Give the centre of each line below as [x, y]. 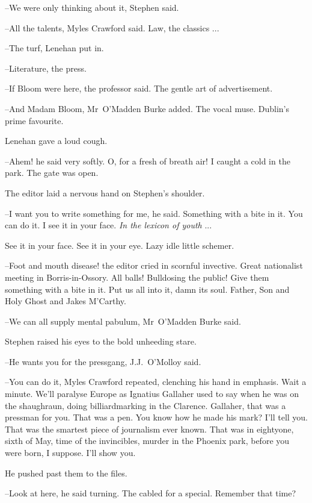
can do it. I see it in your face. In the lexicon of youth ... [109, 225]
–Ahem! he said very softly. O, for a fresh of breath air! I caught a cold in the [148, 161]
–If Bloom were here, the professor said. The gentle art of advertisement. [139, 88]
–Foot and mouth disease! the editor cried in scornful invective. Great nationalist [154, 265]
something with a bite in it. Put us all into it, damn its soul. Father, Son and [147, 289]
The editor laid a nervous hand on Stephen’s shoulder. [105, 192]
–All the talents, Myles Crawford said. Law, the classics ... [112, 27]
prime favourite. [34, 120]
